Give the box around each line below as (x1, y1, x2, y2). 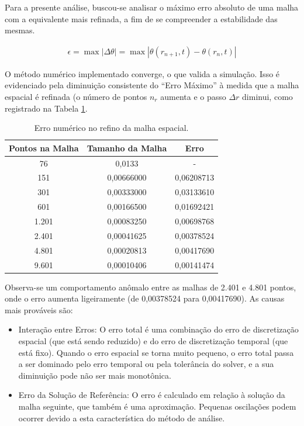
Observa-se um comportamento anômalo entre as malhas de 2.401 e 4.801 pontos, (5, 280, 296, 293)
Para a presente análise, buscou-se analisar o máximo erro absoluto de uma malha (5, 1, 299, 13)
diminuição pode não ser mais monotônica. (18, 369, 171, 381)
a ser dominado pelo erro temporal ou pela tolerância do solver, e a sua (18, 358, 274, 370)
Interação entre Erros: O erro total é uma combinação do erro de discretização (18, 323, 299, 335)
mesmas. (5, 24, 35, 36)
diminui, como (242, 91, 293, 102)
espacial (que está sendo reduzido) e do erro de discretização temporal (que (18, 335, 288, 347)
